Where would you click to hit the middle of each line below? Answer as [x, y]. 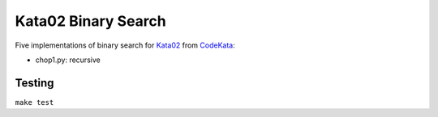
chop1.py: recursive [68, 60]
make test [34, 102]
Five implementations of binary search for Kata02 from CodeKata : [125, 45]
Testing [34, 83]
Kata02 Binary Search [90, 21]
